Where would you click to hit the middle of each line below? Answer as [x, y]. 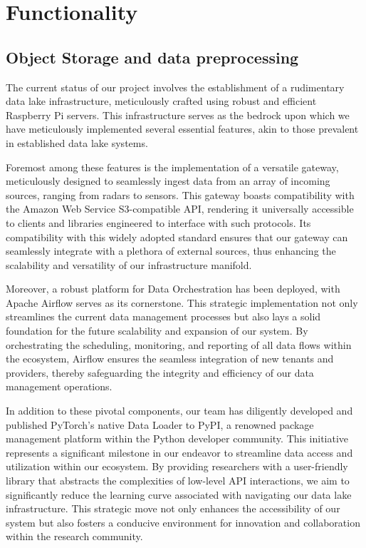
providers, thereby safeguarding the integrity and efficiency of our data [160, 372]
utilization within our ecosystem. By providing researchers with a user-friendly [177, 466]
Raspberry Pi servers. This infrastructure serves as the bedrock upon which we [178, 115]
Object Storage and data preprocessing [152, 57]
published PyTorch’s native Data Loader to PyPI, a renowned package [160, 424]
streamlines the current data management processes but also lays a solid [163, 316]
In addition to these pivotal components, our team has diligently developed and [179, 411]
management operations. [59, 386]
